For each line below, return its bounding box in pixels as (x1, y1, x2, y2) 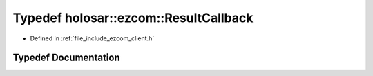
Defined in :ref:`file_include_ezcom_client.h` (30, 34, 155, 42)
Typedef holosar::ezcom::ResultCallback (12, 10, 254, 25)
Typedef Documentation (12, 52, 120, 64)
